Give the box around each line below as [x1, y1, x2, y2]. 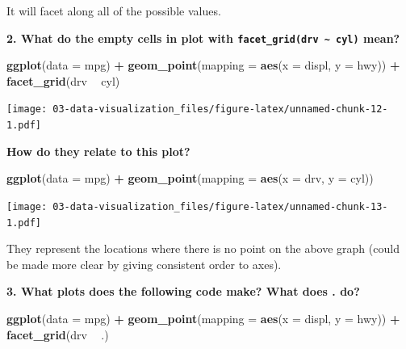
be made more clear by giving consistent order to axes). [6, 255, 282, 272]
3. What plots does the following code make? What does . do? [6, 283, 360, 300]
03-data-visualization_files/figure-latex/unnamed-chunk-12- [52, 103, 388, 116]
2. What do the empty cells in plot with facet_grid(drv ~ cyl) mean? [6, 29, 400, 46]
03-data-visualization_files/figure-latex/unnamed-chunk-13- [52, 200, 388, 212]
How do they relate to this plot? [6, 142, 190, 159]
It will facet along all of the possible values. [6, 2, 221, 19]
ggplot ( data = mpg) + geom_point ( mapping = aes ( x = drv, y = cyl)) [6, 170, 374, 187]
